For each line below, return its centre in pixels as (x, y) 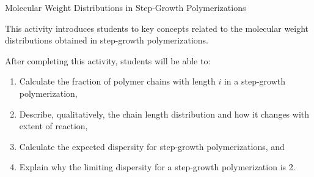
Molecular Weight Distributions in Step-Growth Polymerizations (126, 7)
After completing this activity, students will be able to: (108, 60)
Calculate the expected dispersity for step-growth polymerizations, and (152, 146)
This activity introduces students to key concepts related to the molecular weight (157, 28)
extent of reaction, (53, 126)
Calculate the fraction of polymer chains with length (117, 81)
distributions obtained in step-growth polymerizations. (107, 40)
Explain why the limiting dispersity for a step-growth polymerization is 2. (157, 167)
